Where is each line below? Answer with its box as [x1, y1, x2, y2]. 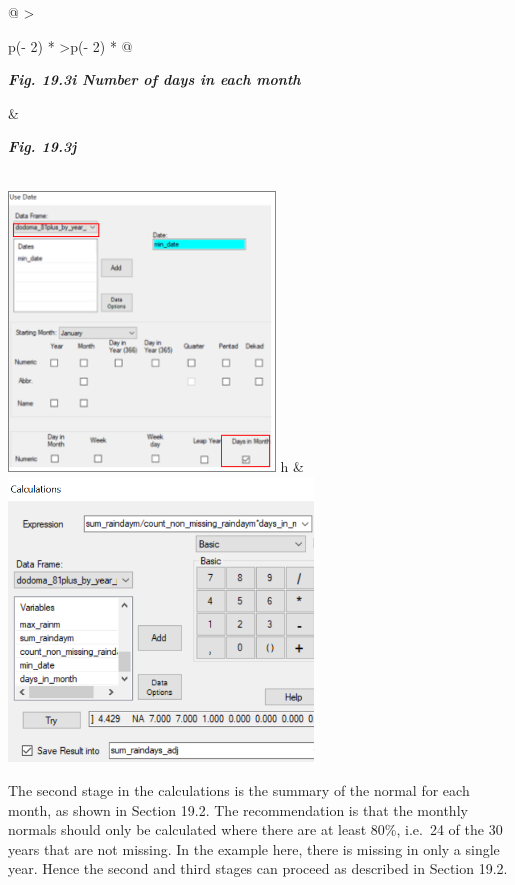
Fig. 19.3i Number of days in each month [8, 69, 301, 90]
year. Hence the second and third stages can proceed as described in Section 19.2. [8, 858, 508, 879]
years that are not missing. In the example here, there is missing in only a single [8, 838, 500, 859]
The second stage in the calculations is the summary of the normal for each [8, 779, 470, 800]
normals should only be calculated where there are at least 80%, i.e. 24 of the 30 [8, 819, 503, 840]
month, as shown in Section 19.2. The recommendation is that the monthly [8, 799, 468, 820]
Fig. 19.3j [8, 136, 77, 157]
